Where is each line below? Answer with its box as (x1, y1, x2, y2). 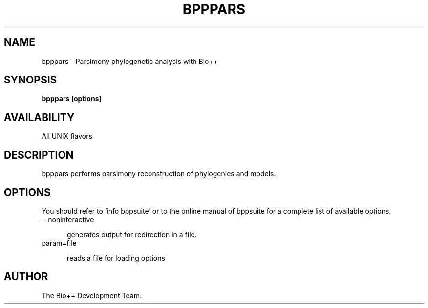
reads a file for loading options (67, 253, 165, 262)
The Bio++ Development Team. (42, 291, 142, 300)
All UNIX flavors (42, 132, 92, 141)
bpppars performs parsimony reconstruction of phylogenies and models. (42, 169, 276, 178)
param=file (42, 238, 77, 247)
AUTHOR (4, 270, 48, 283)
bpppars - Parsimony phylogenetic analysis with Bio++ (42, 57, 218, 65)
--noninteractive (42, 215, 94, 224)
